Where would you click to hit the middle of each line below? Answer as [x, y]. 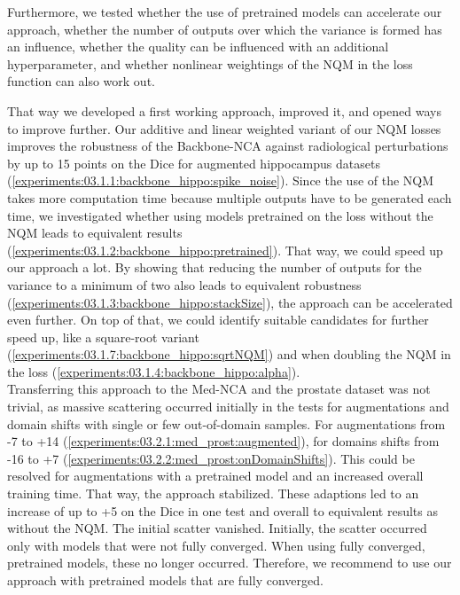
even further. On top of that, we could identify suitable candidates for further [218, 320]
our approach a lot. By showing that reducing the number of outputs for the [214, 267]
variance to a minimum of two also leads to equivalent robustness [184, 284]
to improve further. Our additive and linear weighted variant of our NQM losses [224, 128]
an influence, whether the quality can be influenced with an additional [198, 47]
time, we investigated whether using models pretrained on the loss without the [220, 215]
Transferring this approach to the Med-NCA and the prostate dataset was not [219, 389]
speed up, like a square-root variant [103, 337]
